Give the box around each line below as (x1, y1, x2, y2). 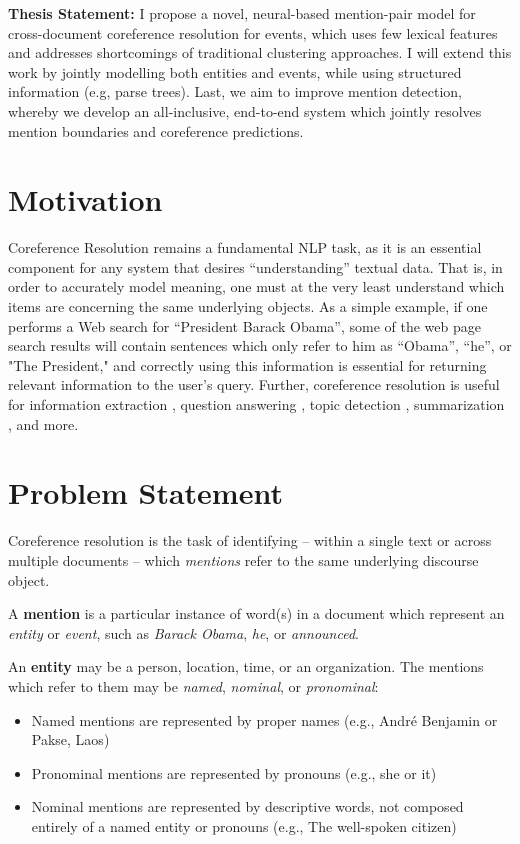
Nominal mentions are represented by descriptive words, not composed (31, 796, 464, 817)
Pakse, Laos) (31, 729, 110, 750)
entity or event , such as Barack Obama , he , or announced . (8, 622, 360, 643)
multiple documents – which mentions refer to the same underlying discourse (8, 549, 479, 570)
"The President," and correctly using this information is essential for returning (8, 354, 487, 375)
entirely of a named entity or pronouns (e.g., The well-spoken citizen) (31, 815, 457, 836)
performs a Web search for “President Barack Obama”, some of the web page (8, 315, 481, 336)
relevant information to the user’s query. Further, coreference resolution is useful (8, 374, 500, 395)
